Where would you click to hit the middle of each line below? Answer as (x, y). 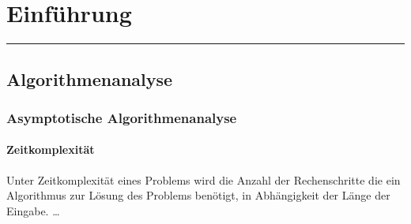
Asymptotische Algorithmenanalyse (122, 117)
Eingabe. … (33, 210)
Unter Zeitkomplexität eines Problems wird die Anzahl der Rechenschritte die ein (204, 179)
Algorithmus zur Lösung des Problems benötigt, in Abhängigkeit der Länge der (198, 195)
